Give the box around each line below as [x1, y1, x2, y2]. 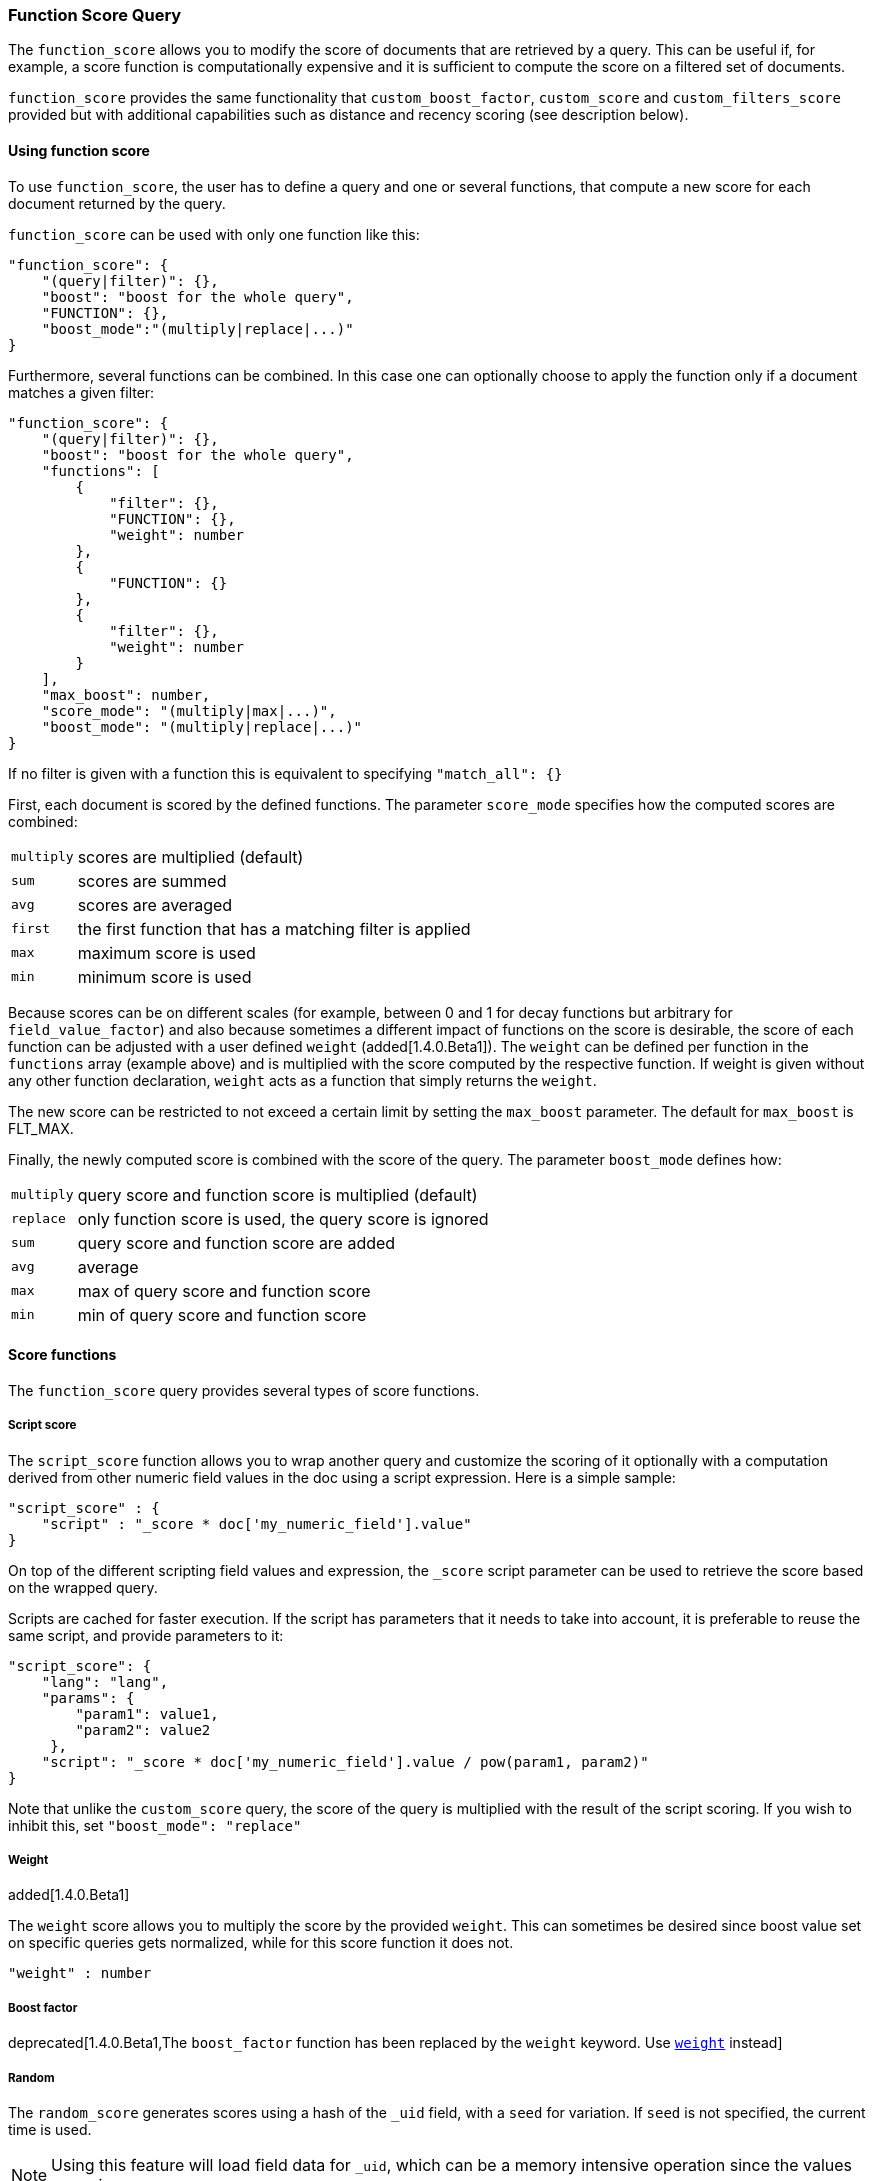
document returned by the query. [8, 194, 226, 212]
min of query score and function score [77, 1304, 367, 1325]
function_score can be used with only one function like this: [8, 225, 420, 243]
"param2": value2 [75, 1721, 211, 1738]
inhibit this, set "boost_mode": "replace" [8, 1816, 302, 1834]
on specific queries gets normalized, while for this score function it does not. [8, 1934, 514, 1952]
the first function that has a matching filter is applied [77, 918, 471, 939]
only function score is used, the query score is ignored [77, 1208, 489, 1229]
